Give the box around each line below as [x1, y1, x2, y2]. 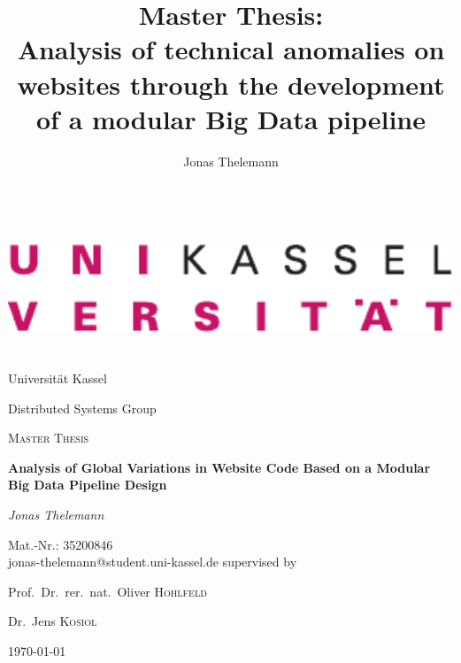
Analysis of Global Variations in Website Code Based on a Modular [8, 458, 431, 476]
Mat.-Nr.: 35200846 [8, 535, 113, 553]
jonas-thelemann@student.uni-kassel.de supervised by [8, 552, 297, 571]
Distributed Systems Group [8, 398, 157, 417]
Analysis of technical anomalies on [17, 31, 445, 67]
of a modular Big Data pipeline [36, 100, 426, 136]
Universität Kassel [8, 369, 107, 388]
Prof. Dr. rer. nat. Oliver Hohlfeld [8, 582, 207, 600]
